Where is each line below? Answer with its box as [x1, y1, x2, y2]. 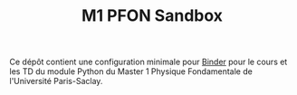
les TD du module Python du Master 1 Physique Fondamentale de [9, 66, 254, 77]
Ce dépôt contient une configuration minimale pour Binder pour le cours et [9, 56, 288, 68]
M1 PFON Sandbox [81, 5, 224, 26]
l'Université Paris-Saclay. [9, 76, 103, 87]
